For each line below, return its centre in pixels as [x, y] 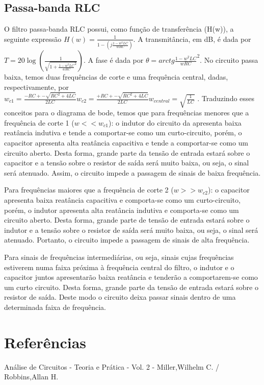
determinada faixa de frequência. [55, 307]
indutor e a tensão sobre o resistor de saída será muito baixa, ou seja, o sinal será [131, 230]
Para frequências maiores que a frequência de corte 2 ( [89, 190]
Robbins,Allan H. [31, 377]
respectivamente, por [36, 87]
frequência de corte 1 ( [39, 122]
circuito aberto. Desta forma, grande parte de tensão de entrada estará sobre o [127, 220]
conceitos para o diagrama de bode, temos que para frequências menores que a [127, 113]
